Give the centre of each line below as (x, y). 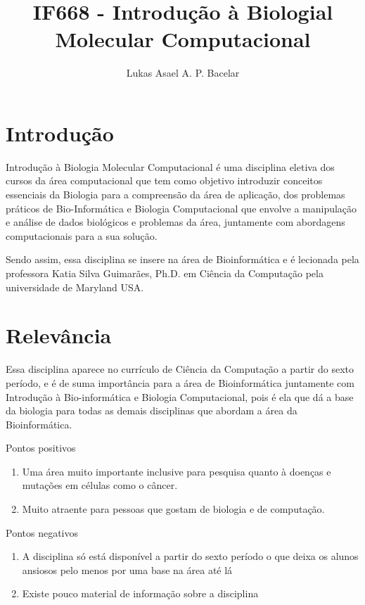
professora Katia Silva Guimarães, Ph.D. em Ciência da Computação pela (165, 273)
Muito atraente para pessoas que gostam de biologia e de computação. (173, 509)
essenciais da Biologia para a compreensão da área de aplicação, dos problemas (175, 195)
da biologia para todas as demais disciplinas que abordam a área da (152, 410)
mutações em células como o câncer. (100, 485)
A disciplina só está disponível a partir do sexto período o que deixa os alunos (190, 556)
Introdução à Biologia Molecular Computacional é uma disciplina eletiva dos (170, 166)
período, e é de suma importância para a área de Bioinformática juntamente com (180, 382)
